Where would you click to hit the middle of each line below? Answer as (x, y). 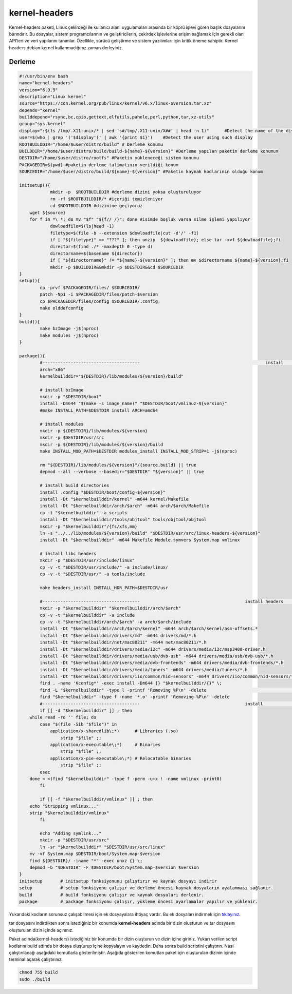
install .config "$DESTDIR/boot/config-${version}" (103, 492)
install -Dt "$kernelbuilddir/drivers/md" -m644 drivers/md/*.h (118, 635)
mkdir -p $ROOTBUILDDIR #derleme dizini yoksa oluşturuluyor (126, 192)
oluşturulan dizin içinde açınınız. (41, 930)
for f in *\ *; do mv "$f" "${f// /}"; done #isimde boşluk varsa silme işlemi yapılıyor (140, 219)
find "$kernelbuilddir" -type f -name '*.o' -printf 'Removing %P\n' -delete (135, 697)
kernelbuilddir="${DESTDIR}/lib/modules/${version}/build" (112, 376)
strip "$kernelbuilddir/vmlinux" (69, 813)
